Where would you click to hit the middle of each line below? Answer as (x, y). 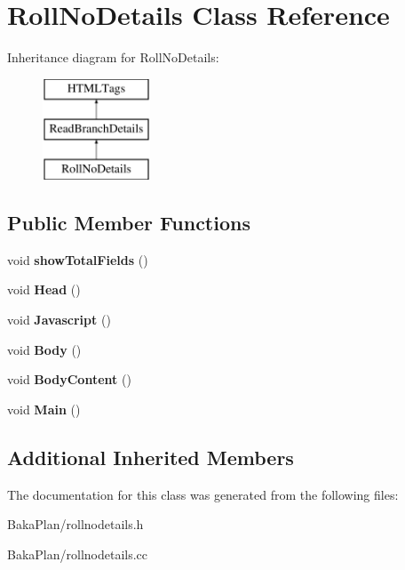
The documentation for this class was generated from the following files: (203, 494)
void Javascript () (59, 320)
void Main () (44, 409)
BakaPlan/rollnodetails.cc (78, 554)
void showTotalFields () (78, 259)
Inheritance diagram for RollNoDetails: (113, 57)
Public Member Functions (129, 223)
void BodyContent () (69, 379)
